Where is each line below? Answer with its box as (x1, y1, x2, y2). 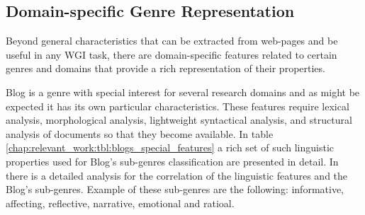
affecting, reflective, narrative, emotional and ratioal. (6, 195, 235, 210)
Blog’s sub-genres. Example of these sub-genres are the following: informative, (6, 182, 344, 197)
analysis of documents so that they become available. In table (6, 126, 274, 141)
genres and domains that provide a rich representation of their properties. (6, 61, 325, 76)
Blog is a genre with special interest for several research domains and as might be (6, 84, 360, 99)
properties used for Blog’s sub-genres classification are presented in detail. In (6, 153, 339, 168)
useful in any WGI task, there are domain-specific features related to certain (6, 47, 337, 62)
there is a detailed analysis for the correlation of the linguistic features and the (6, 168, 348, 182)
